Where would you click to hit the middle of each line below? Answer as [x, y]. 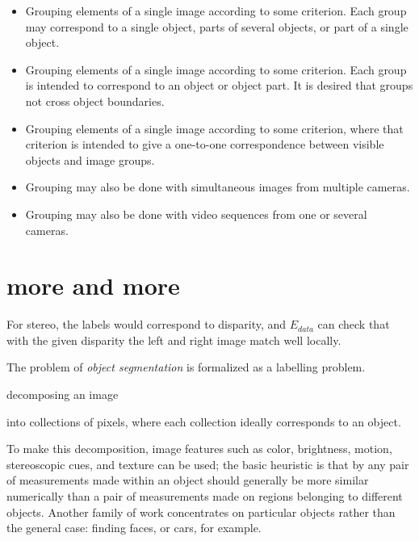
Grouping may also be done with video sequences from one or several [196, 214]
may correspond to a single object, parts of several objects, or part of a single [217, 26]
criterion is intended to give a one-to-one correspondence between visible [205, 144]
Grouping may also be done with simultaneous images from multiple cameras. [218, 187]
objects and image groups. [90, 159]
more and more [93, 285]
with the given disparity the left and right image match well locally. [174, 340]
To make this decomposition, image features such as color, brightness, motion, [199, 449]
